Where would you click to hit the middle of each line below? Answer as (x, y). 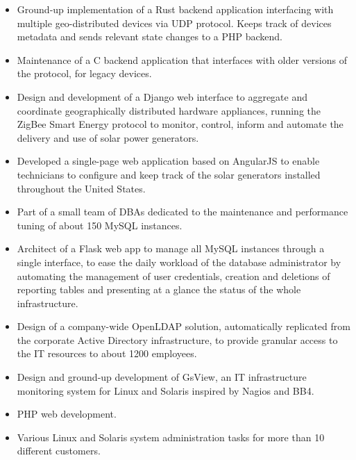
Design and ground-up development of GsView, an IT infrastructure (162, 377)
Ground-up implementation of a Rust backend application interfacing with (175, 9)
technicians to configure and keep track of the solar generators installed (169, 174)
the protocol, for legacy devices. (84, 73)
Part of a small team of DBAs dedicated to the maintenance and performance (183, 212)
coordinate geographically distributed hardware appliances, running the (169, 110)
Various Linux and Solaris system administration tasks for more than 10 (171, 437)
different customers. (59, 451)
